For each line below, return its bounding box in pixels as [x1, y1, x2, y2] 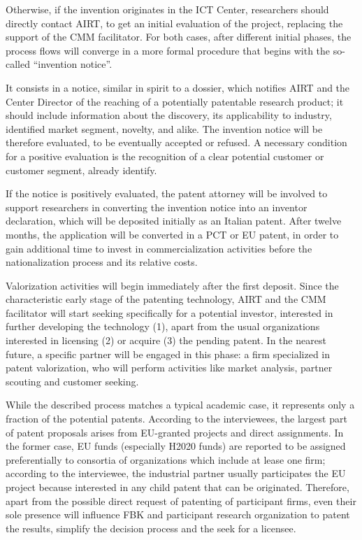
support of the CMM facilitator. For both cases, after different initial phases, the [6, 29, 352, 44]
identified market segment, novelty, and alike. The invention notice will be [6, 121, 323, 136]
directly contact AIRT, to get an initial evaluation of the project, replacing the [6, 15, 343, 30]
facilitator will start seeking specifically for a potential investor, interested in [6, 305, 333, 320]
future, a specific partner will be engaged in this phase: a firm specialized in [6, 346, 331, 361]
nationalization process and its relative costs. [6, 255, 198, 269]
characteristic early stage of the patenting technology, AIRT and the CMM [6, 292, 326, 306]
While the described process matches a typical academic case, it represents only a [6, 397, 355, 412]
